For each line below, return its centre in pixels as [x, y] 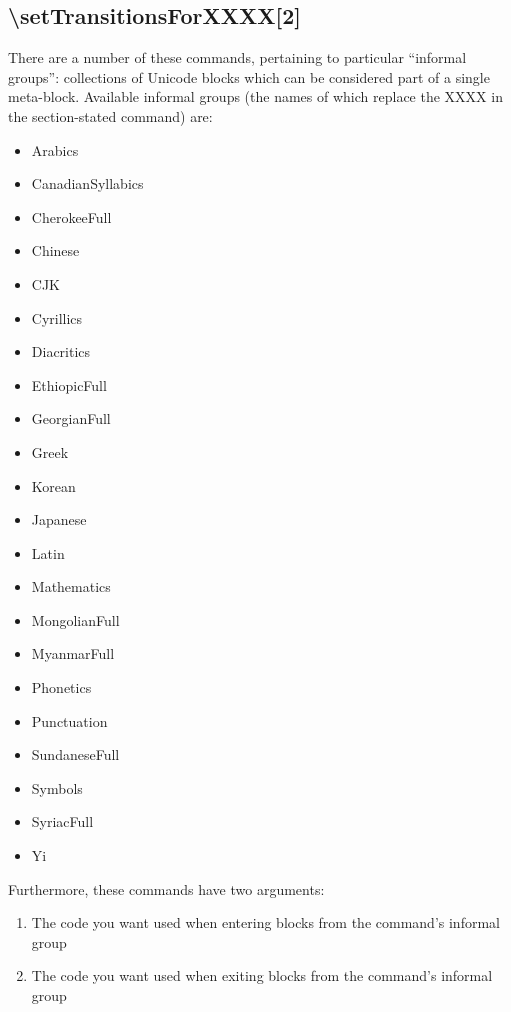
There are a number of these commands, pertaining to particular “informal [237, 57]
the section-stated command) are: [110, 115]
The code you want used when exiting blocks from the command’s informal [262, 975]
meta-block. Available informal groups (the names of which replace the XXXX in [255, 96]
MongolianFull [75, 619]
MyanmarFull [73, 653]
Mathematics [71, 586]
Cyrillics [57, 317]
